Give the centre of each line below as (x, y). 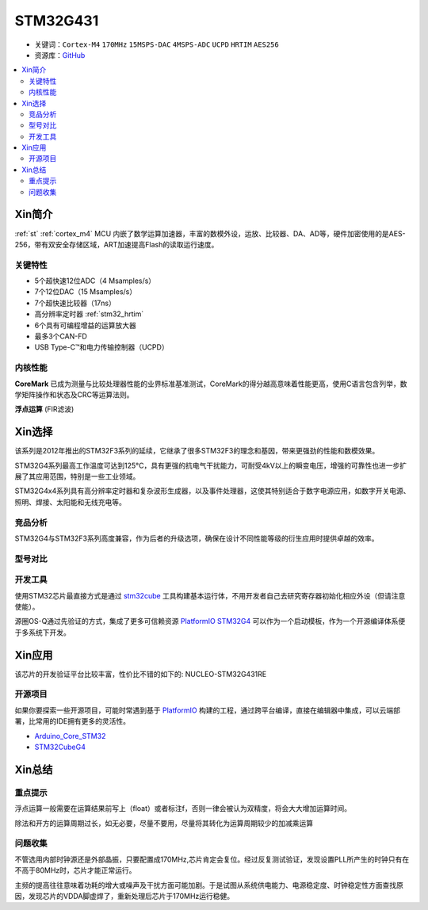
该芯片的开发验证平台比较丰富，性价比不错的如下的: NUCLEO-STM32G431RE (141, 674)
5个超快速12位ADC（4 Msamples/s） (95, 281)
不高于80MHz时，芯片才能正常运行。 (75, 870)
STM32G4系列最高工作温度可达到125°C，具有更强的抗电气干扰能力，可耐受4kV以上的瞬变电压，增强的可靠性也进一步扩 (211, 465)
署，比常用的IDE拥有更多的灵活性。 (73, 721)
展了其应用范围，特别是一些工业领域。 (77, 476)
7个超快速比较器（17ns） (75, 303)
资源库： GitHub (60, 55)
